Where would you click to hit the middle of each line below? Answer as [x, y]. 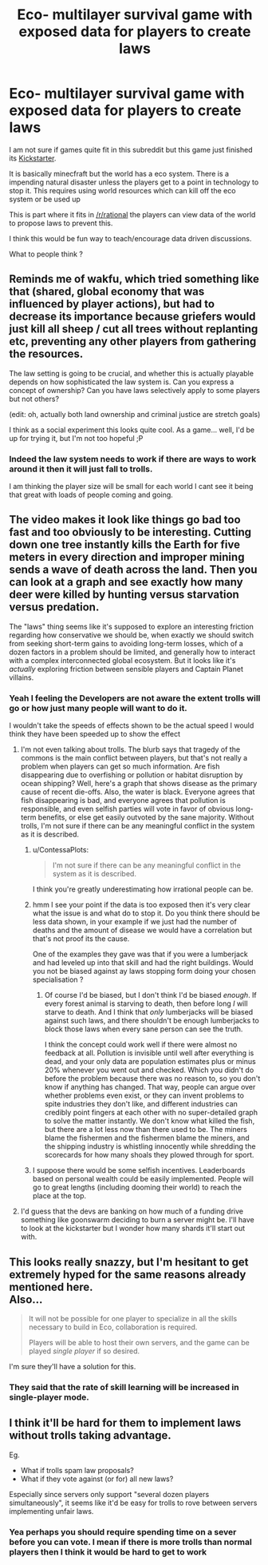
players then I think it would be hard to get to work [108, 1551]
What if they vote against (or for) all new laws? [97, 1479]
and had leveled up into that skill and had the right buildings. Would [143, 963]
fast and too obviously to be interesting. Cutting [130, 532]
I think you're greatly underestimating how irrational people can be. [143, 889]
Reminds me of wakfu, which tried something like [134, 279]
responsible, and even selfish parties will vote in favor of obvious [127, 809]
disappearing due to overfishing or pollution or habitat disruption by [132, 775]
